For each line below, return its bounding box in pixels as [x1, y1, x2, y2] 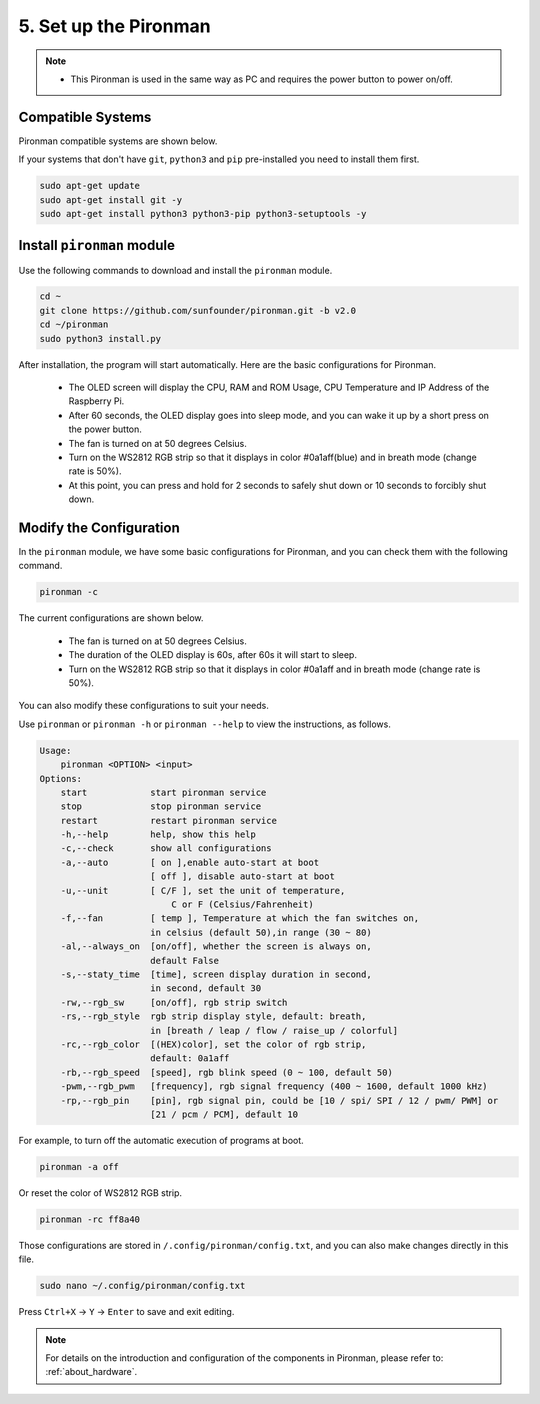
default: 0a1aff [150, 1053, 230, 1064]
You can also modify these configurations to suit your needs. [18, 700, 269, 712]
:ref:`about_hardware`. [45, 1366, 138, 1378]
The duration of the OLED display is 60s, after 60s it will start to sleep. [68, 649, 357, 661]
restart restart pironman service [60, 815, 277, 826]
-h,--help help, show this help [60, 829, 257, 840]
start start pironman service [60, 786, 267, 798]
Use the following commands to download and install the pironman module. [18, 264, 333, 276]
